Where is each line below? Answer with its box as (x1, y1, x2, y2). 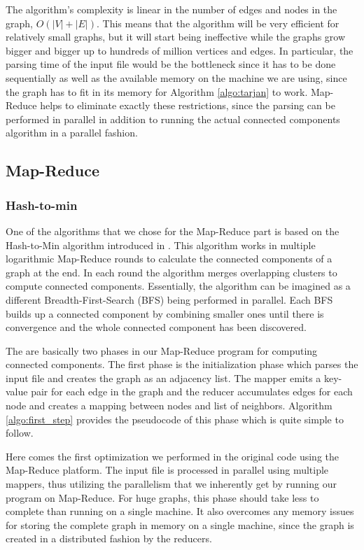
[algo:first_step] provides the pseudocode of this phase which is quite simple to (6, 411, 344, 426)
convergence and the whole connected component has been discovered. (6, 320, 307, 334)
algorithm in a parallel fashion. (6, 125, 138, 140)
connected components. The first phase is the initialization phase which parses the (6, 357, 358, 372)
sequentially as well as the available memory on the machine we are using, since (6, 70, 347, 85)
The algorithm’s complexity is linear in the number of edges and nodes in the (6, 2, 337, 16)
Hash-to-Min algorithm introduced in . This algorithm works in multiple (6, 237, 316, 252)
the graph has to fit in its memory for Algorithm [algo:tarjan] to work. (6, 84, 308, 99)
